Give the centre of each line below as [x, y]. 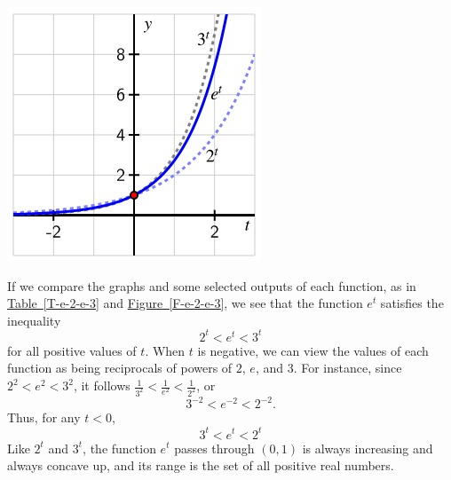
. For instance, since [348, 368]
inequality [34, 320]
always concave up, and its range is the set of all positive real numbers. [201, 465]
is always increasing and [368, 448]
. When [165, 350]
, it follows [102, 386]
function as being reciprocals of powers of [120, 368]
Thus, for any [44, 417]
